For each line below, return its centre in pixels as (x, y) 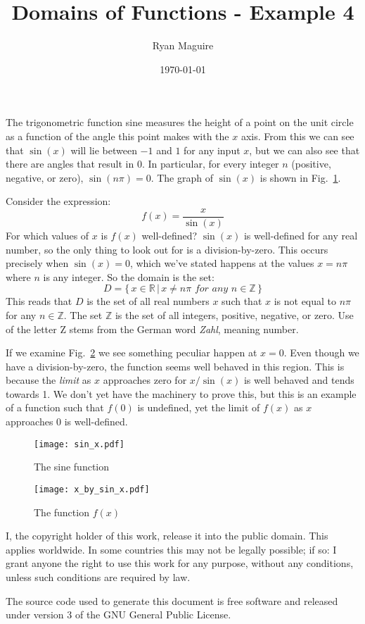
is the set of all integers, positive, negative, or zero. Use (234, 314)
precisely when (37, 263)
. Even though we (321, 352)
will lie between (104, 150)
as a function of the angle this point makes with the (117, 136)
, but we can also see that (305, 150)
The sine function (72, 467)
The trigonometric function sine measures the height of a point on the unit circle (180, 122)
